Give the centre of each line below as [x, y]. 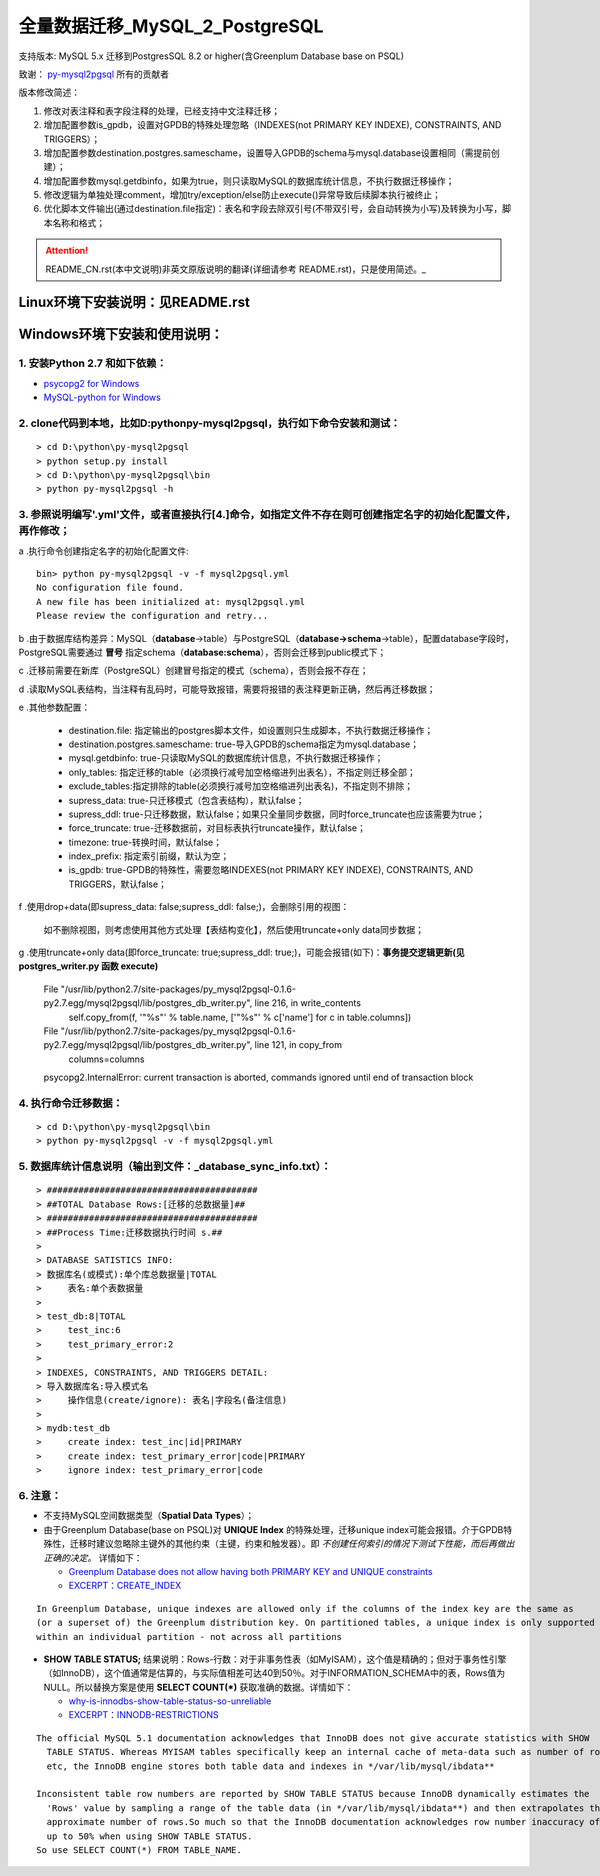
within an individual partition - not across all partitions [189, 1636]
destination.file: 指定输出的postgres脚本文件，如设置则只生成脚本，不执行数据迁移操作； [251, 730]
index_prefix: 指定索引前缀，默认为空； [149, 856]
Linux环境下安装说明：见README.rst [134, 302]
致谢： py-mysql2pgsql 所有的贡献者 [94, 74]
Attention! [67, 251]
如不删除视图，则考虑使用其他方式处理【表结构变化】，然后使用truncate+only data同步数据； [234, 929]
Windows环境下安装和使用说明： [121, 334]
